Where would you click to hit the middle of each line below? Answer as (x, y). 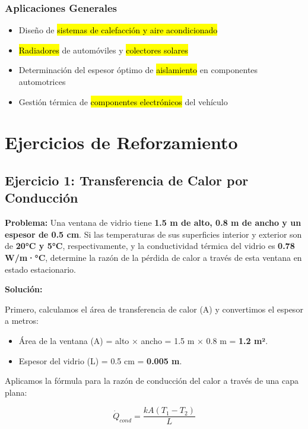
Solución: (24, 289)
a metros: (22, 321)
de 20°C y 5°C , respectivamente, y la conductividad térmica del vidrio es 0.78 (150, 246)
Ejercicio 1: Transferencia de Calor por (127, 180)
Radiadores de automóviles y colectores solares (103, 50)
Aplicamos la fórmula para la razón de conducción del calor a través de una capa (152, 381)
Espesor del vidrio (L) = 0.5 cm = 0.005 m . (100, 360)
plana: (16, 392)
